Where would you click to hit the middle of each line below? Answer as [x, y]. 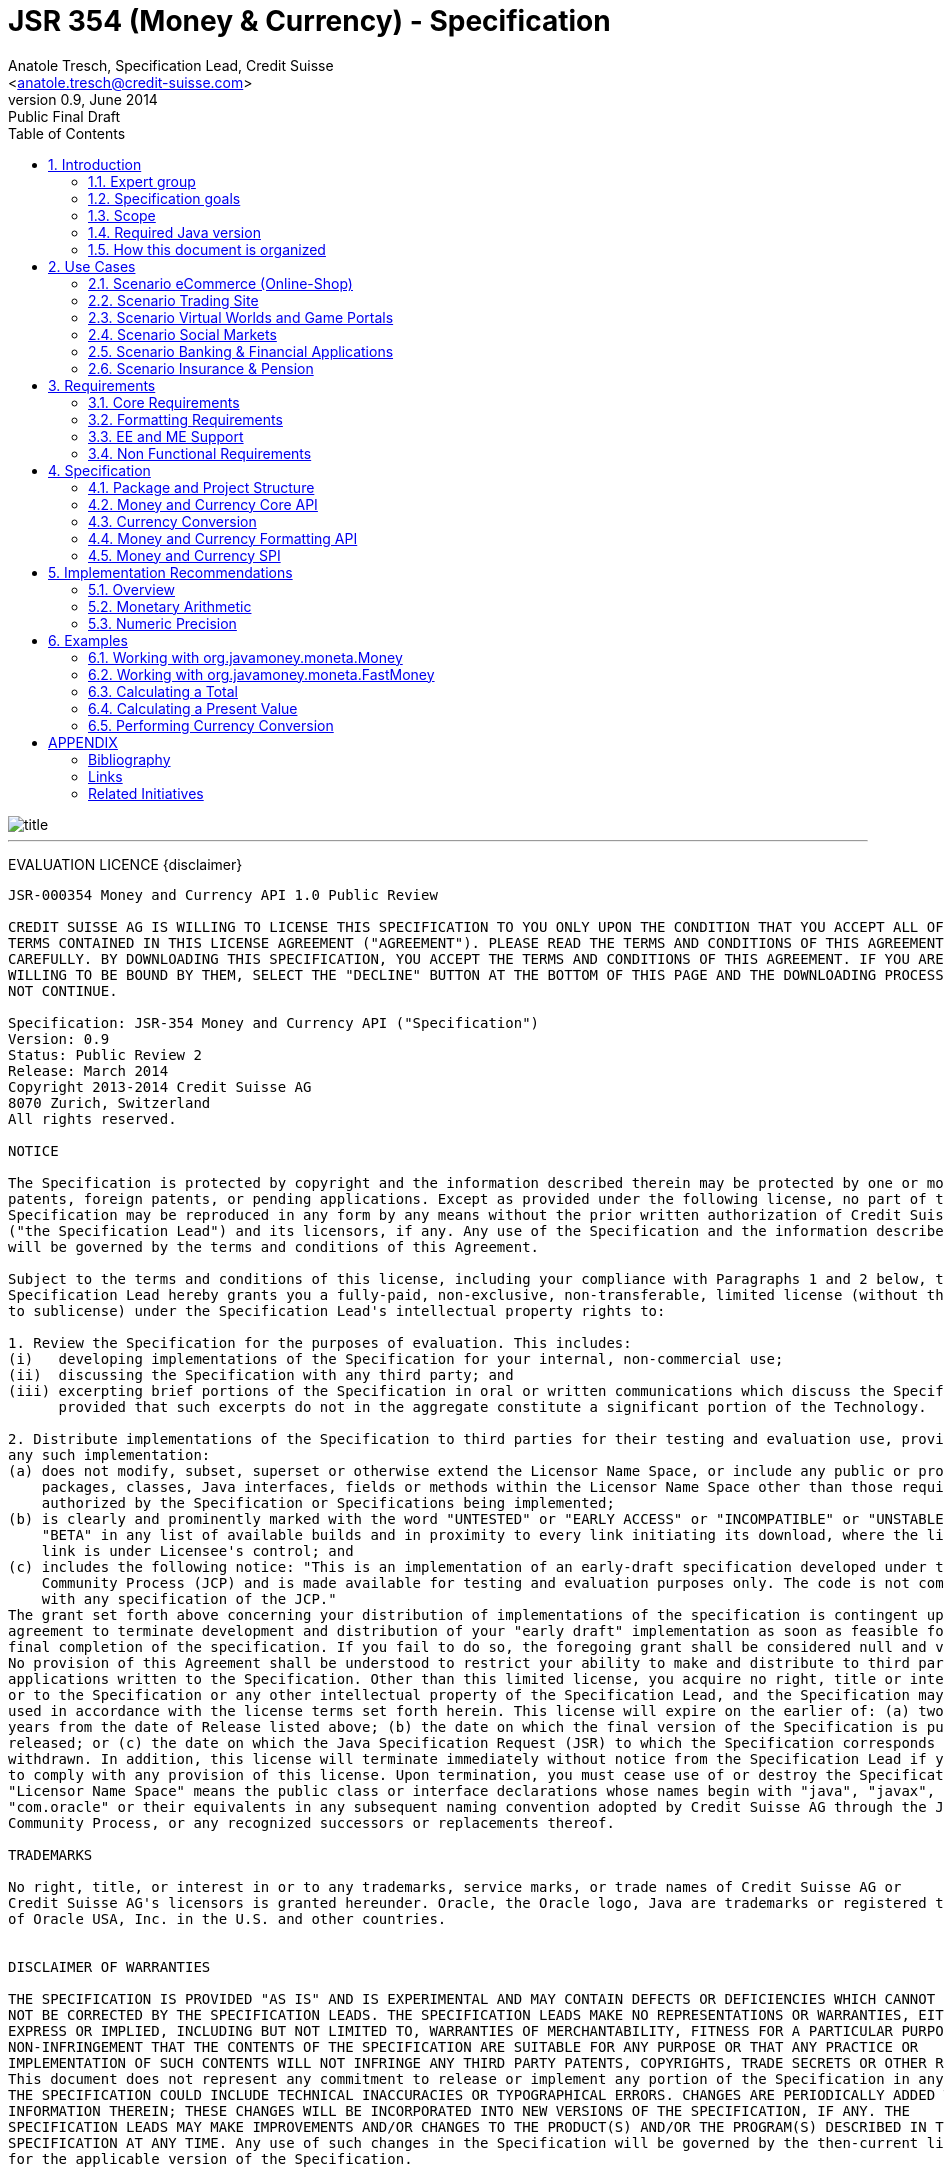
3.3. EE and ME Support [166, 436]
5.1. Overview [131, 589]
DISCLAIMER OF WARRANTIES [109, 1966]
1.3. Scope [122, 215]
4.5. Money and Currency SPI [184, 555]
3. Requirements [102, 385]
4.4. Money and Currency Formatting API [223, 538]
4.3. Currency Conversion [172, 521]
